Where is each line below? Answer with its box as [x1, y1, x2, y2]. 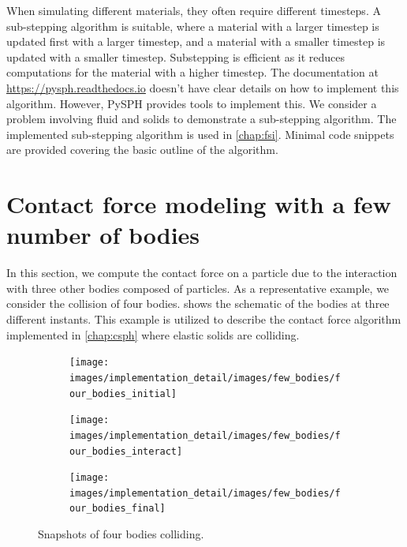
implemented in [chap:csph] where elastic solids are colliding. [6, 326, 300, 343]
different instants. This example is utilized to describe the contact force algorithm [6, 311, 401, 328]
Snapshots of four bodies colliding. [38, 526, 204, 542]
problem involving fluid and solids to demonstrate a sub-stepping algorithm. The [6, 111, 397, 127]
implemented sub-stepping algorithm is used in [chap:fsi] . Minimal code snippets [6, 126, 394, 142]
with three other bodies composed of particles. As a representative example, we [6, 279, 390, 296]
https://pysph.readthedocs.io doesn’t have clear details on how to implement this [6, 79, 399, 96]
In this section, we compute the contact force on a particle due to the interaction [6, 264, 398, 281]
